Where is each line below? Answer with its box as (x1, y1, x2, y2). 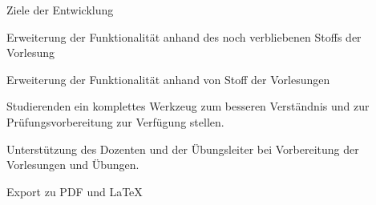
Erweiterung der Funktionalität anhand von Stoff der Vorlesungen (6, 70, 330, 87)
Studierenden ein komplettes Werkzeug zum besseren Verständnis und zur (6, 98, 370, 115)
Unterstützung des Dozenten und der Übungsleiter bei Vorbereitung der (6, 140, 359, 157)
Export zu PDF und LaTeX (6, 183, 143, 199)
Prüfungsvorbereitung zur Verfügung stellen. (6, 113, 224, 130)
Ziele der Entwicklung (6, 2, 114, 18)
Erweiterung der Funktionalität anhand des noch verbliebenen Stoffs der (6, 28, 362, 45)
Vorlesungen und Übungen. (6, 156, 139, 173)
